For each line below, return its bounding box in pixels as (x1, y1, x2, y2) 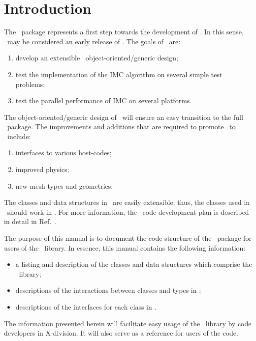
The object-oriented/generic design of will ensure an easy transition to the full (4, 112, 243, 122)
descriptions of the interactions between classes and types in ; (15, 285, 201, 295)
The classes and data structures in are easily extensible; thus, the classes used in (4, 197, 250, 207)
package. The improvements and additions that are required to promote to (7, 121, 236, 132)
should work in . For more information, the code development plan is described (7, 206, 249, 217)
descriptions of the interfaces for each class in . (15, 302, 157, 312)
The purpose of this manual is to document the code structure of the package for (4, 233, 252, 243)
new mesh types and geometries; (15, 180, 113, 191)
